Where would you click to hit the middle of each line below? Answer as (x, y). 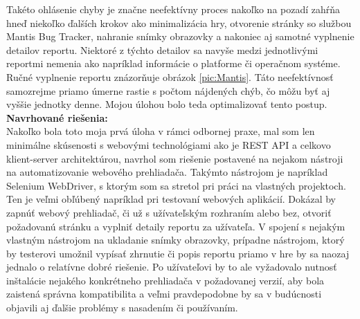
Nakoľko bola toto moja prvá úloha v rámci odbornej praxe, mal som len (161, 131)
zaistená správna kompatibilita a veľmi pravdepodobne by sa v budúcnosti (164, 294)
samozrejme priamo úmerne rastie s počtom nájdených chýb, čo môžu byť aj (168, 90)
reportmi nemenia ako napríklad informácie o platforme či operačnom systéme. (173, 63)
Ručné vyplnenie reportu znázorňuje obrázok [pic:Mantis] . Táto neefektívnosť (170, 76)
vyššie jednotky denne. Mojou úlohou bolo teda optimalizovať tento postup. (167, 104)
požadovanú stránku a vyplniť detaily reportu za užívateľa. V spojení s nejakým (176, 226)
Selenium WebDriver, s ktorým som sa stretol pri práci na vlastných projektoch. (176, 185)
